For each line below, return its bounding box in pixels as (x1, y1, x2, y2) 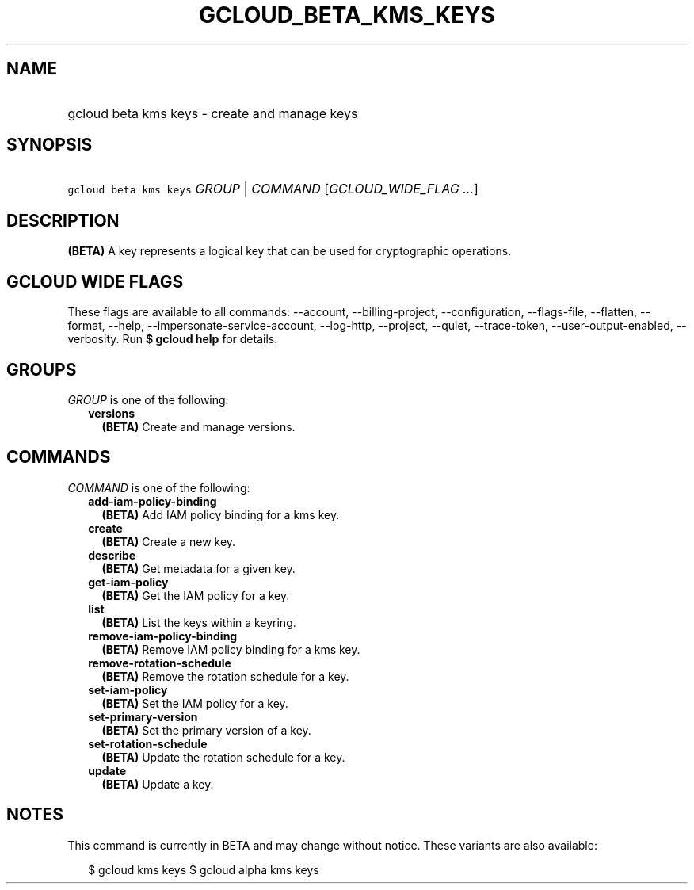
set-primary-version (88, 709, 198, 724)
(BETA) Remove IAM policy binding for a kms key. (101, 642, 360, 656)
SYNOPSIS (6, 135, 93, 155)
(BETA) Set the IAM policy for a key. (101, 696, 288, 710)
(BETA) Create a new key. (101, 534, 236, 548)
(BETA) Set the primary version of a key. (101, 723, 311, 737)
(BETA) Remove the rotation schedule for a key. (101, 669, 349, 683)
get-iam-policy (88, 575, 169, 589)
